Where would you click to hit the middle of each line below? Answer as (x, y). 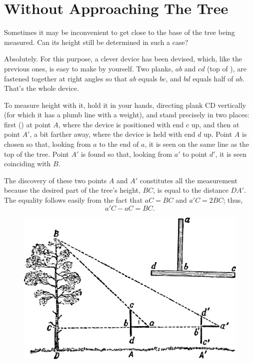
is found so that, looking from (126, 154)
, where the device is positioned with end (121, 124)
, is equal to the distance (191, 190)
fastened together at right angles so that (66, 78)
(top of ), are (227, 68)
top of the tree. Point (36, 154)
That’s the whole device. (41, 88)
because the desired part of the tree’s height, (72, 190)
